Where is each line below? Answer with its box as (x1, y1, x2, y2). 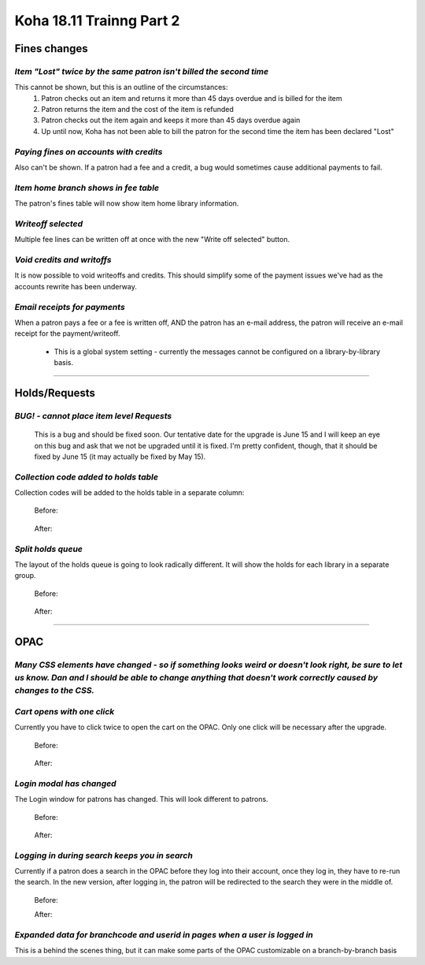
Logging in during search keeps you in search (14, 850, 193, 861)
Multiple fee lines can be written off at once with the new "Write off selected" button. (14, 235, 290, 244)
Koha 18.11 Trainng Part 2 (14, 12, 180, 29)
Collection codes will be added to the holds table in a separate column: (14, 488, 245, 497)
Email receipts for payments (14, 301, 125, 312)
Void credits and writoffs (14, 255, 112, 266)
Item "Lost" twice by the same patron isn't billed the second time (14, 65, 269, 76)
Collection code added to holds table (14, 471, 159, 482)
